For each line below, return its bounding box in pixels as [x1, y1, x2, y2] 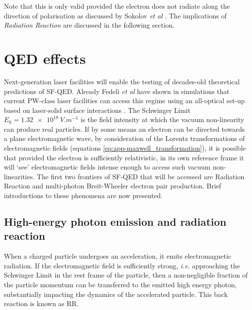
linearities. [4, 171, 35, 181]
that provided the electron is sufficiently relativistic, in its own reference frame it [4, 152, 244, 162]
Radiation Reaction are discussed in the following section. [4, 20, 175, 30]
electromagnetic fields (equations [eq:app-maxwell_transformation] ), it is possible [4, 143, 246, 153]
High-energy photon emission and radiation [4, 214, 227, 229]
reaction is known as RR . [4, 298, 79, 309]
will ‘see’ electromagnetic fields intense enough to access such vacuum [4, 162, 211, 172]
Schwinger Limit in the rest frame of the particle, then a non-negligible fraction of [4, 270, 248, 280]
